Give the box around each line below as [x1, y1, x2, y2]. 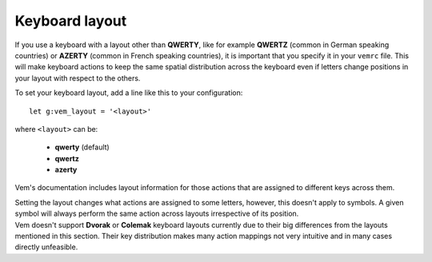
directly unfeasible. [14, 242, 78, 252]
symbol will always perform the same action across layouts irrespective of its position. [14, 208, 299, 219]
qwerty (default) [54, 142, 110, 152]
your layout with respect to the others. [14, 73, 141, 83]
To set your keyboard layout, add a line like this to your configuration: [14, 88, 243, 97]
